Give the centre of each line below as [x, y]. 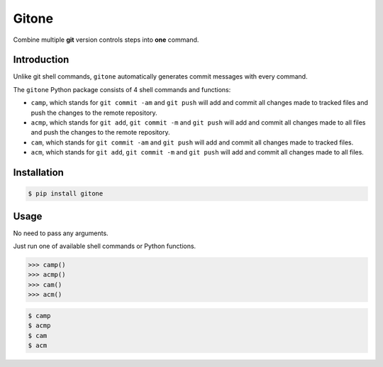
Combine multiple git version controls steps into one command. [106, 40]
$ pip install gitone [66, 194]
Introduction [41, 60]
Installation [38, 173]
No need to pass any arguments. [61, 233]
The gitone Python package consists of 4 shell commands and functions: [122, 89]
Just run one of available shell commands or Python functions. [105, 246]
